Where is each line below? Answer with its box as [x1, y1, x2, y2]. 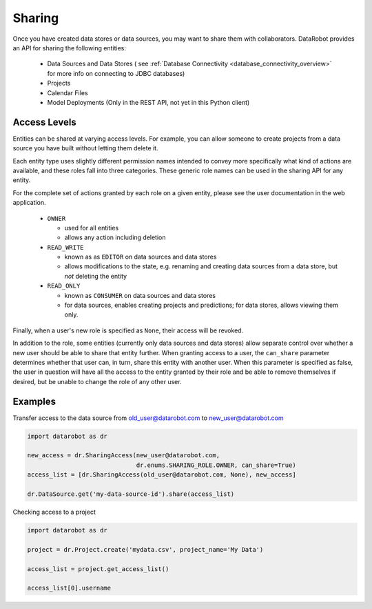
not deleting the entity [64, 272, 127, 280]
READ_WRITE [47, 243, 84, 251]
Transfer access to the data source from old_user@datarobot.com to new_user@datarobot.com [12, 414, 284, 422]
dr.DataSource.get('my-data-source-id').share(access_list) [27, 490, 235, 498]
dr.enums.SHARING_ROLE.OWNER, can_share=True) [136, 461, 296, 469]
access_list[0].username [27, 584, 112, 592]
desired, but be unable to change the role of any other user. [12, 377, 182, 386]
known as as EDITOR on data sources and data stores [64, 252, 217, 261]
